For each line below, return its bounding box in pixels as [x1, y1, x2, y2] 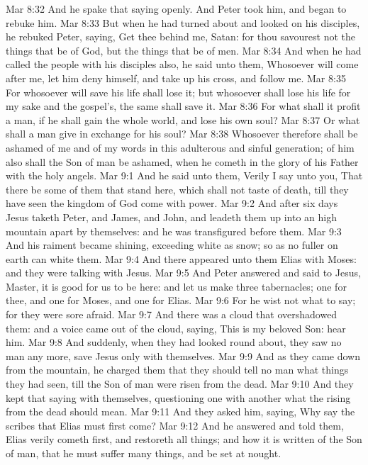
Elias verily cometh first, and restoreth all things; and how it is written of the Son [6, 432, 362, 447]
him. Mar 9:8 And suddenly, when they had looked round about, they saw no [6, 335, 342, 349]
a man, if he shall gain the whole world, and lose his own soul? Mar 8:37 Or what [6, 112, 360, 127]
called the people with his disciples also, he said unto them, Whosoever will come [6, 57, 359, 72]
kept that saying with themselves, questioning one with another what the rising [6, 390, 351, 405]
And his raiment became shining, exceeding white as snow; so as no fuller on [6, 237, 338, 252]
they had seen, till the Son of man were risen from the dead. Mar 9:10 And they [6, 376, 354, 391]
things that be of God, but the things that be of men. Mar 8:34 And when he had [6, 43, 362, 57]
